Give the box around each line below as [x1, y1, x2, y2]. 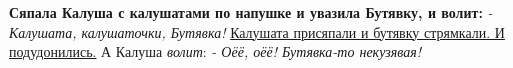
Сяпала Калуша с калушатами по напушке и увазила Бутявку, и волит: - [9, 2, 493, 22]
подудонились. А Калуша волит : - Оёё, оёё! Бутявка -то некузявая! [9, 41, 421, 62]
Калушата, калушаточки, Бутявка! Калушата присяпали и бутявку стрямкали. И [9, 21, 505, 42]
